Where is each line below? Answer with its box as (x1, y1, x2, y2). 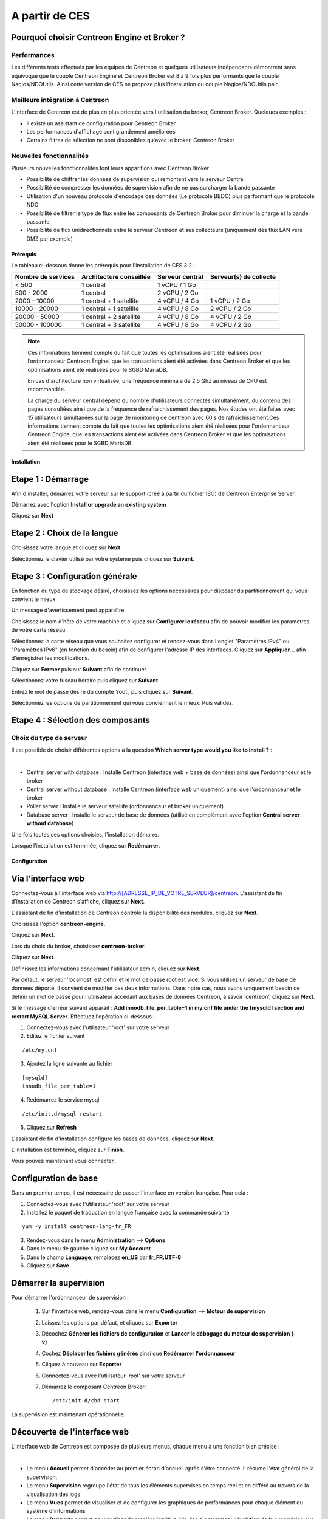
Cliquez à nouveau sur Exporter (41, 1361, 122, 1368)
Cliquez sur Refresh (26, 1124, 77, 1131)
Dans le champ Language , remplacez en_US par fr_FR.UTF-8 (26, 1253, 182, 1261)
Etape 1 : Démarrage (11, 474, 89, 484)
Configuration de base (11, 1173, 98, 1184)
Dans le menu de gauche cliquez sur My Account (26, 1245, 151, 1252)
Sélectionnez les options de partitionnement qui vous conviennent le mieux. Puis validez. (11, 699, 234, 706)
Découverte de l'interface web (11, 1427, 129, 1437)
